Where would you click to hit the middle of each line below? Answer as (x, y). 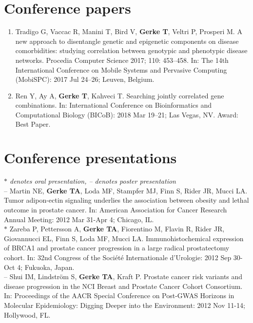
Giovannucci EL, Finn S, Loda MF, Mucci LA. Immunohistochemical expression (124, 238)
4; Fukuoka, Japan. (46, 267)
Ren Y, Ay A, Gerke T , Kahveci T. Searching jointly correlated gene (120, 95)
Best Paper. (33, 124)
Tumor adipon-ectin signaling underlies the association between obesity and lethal (126, 200)
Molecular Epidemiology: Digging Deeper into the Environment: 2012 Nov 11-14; (125, 305)
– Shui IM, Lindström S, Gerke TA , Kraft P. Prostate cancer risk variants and (123, 276)
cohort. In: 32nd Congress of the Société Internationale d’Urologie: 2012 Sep (118, 257)
